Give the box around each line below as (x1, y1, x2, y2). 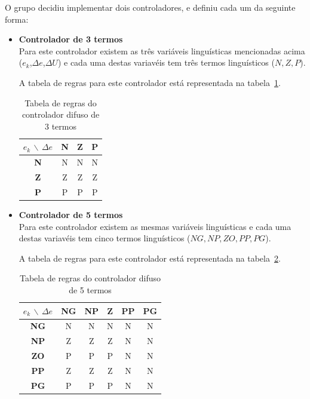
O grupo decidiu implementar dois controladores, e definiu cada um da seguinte (5, 1, 296, 13)
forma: (5, 13, 29, 25)
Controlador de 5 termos (19, 208, 123, 220)
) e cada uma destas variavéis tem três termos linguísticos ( (57, 56, 275, 69)
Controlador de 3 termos (19, 33, 123, 45)
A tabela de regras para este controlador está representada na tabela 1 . (19, 76, 281, 88)
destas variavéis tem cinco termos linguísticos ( (19, 232, 191, 244)
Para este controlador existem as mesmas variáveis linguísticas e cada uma (19, 220, 291, 232)
